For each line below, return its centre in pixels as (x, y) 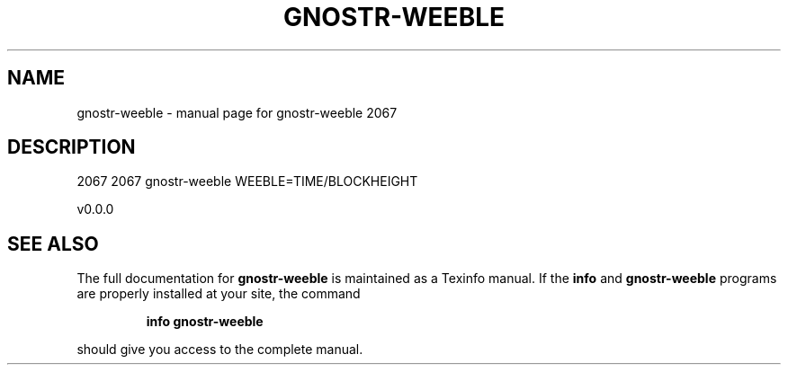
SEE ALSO (53, 244)
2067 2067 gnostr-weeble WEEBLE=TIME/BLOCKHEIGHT (247, 182)
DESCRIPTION (72, 147)
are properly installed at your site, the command (219, 294)
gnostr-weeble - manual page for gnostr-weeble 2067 (237, 112)
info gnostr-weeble (205, 322)
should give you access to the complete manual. (220, 350)
